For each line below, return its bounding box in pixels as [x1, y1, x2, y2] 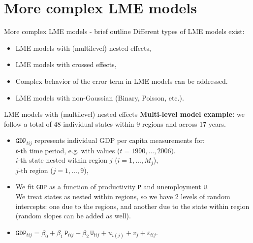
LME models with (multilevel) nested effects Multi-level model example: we [4, 109, 245, 119]
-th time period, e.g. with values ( [18, 145, 120, 155]
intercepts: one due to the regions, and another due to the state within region [15, 201, 250, 211]
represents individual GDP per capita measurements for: [34, 135, 205, 145]
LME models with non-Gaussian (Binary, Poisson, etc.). [15, 92, 184, 103]
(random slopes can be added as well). [15, 210, 131, 221]
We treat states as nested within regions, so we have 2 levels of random [15, 191, 230, 202]
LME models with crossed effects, [15, 59, 117, 69]
